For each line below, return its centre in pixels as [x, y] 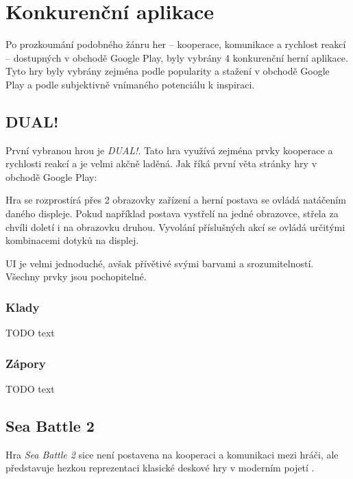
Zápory [26, 363]
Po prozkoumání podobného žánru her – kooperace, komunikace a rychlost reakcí [176, 44]
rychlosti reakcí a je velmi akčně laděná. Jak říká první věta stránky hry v [161, 163]
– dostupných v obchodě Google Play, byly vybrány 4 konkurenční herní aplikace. [177, 57]
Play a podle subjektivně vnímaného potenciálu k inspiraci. [130, 84]
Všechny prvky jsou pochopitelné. [76, 277]
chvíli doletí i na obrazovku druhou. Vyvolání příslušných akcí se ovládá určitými [175, 226]
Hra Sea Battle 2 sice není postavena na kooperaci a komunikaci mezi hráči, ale [172, 454]
